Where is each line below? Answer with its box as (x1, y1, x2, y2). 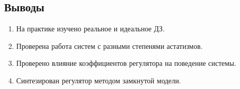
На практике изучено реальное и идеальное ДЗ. (16, 23, 165, 34)
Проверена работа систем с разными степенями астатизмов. (16, 40, 203, 51)
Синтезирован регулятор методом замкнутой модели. (16, 75, 181, 85)
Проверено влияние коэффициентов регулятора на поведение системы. (16, 58, 236, 68)
